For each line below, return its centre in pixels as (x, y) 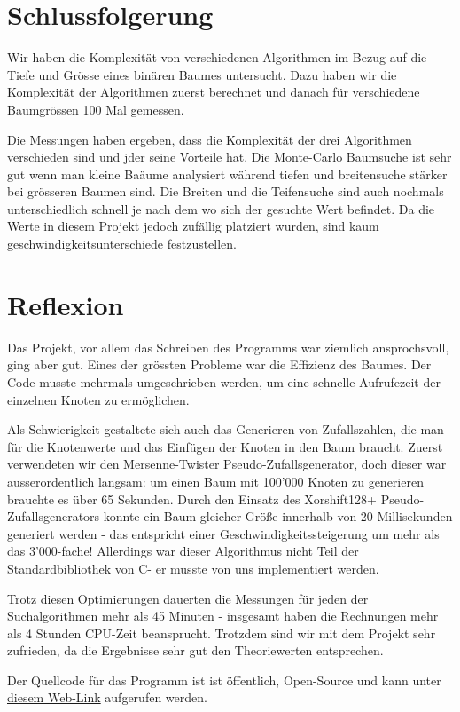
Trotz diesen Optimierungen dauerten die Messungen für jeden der (188, 598)
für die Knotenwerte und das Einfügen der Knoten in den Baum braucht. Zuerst (225, 446)
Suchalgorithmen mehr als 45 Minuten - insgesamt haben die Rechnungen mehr (223, 616)
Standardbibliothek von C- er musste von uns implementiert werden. (193, 568)
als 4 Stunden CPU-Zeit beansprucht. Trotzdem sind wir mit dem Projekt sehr (222, 633)
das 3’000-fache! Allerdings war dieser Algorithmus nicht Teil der (183, 551)
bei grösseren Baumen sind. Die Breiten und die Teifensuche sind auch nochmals (226, 191)
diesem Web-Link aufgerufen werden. (107, 697)
